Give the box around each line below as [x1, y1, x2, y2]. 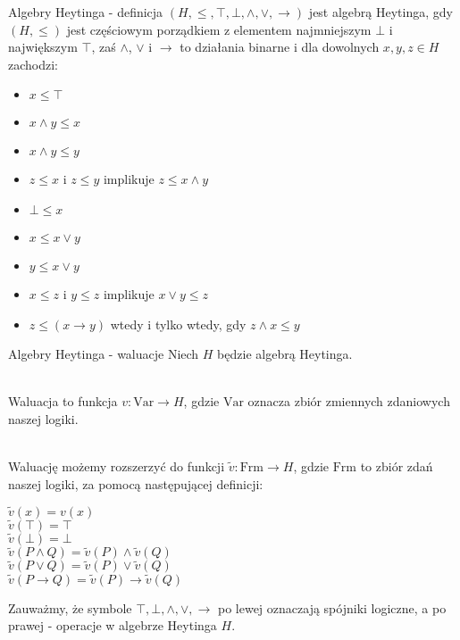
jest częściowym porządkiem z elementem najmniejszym [66, 20, 372, 38]
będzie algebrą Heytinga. [217, 345, 353, 363]
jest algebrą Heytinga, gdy [308, 3, 453, 21]
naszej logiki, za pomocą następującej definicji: [8, 474, 263, 493]
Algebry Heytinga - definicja [8, 3, 163, 21]
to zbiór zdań [360, 457, 433, 476]
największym [8, 37, 78, 56]
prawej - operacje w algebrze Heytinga [8, 616, 217, 635]
